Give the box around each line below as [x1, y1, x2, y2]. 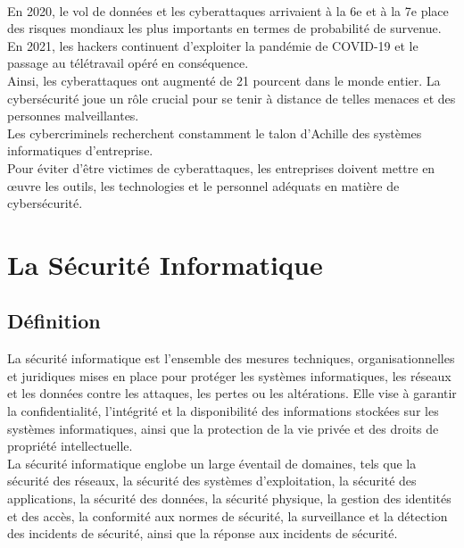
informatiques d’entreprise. [7, 141, 153, 160]
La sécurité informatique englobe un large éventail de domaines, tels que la [7, 453, 417, 472]
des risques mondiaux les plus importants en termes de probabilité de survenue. [7, 19, 442, 37]
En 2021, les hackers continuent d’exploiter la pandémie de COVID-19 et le [7, 36, 418, 54]
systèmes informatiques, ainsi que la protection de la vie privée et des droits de [7, 419, 439, 437]
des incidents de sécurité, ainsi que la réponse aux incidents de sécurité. [7, 524, 398, 543]
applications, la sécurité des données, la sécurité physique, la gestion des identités [7, 489, 452, 508]
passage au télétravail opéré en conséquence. [7, 54, 249, 72]
